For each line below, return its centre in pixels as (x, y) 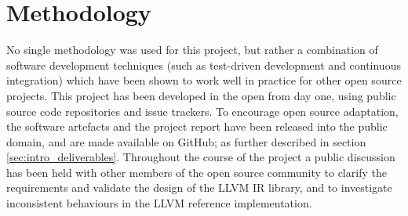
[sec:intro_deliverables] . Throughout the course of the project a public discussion (201, 157)
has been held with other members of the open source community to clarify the (197, 172)
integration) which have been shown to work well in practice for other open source (204, 80)
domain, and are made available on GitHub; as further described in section (186, 141)
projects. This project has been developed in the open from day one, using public (201, 95)
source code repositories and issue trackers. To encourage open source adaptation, (202, 111)
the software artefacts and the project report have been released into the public (197, 126)
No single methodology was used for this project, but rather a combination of (192, 50)
